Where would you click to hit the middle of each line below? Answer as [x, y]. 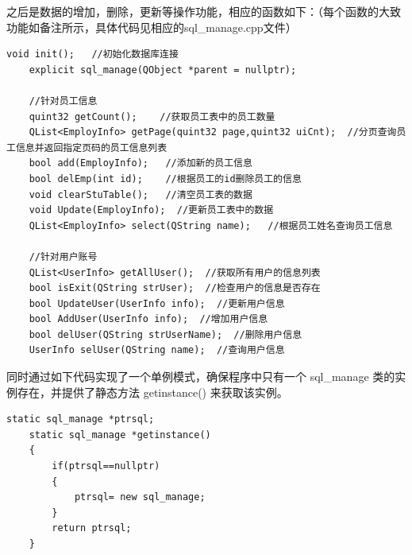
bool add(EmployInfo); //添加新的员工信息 [141, 163]
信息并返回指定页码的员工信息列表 [91, 147]
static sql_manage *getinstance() [120, 435]
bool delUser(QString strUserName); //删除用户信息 [166, 334]
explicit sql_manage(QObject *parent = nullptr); [163, 70]
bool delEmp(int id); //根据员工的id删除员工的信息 [165, 179]
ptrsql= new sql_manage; [140, 497]
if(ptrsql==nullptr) [106, 466]
